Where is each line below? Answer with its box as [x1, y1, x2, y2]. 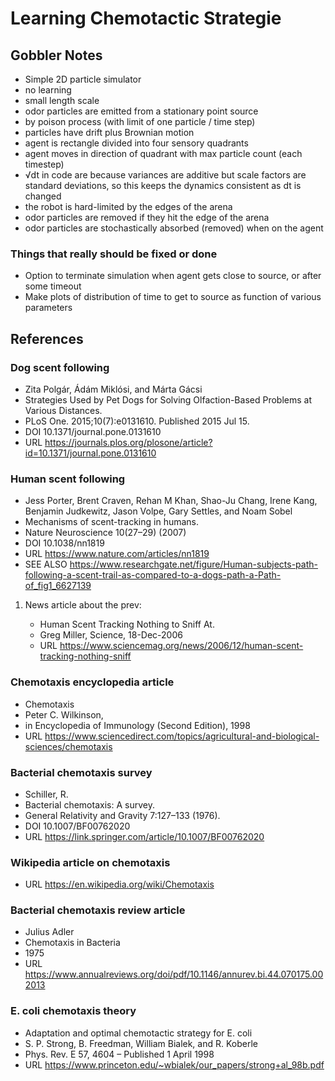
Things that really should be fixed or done [10, 247, 218, 261]
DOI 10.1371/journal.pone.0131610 [24, 425, 162, 437]
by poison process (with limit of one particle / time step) [24, 116, 256, 127]
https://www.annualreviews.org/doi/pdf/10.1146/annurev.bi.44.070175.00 [24, 968, 324, 981]
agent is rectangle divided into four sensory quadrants [24, 137, 249, 149]
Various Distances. [24, 404, 103, 416]
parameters [24, 302, 73, 314]
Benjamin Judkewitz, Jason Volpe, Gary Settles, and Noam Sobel [24, 505, 293, 517]
